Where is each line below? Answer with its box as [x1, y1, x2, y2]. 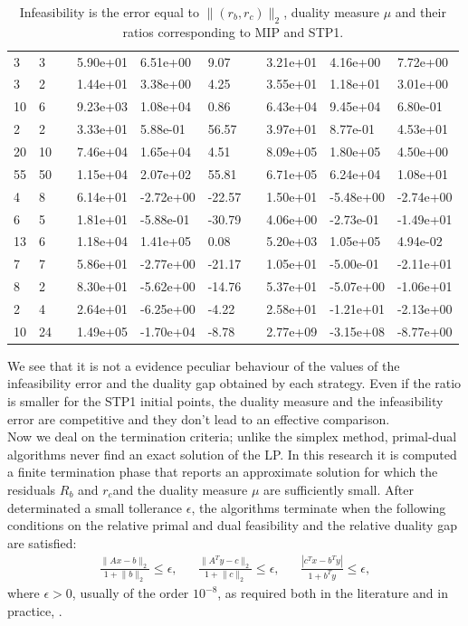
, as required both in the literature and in [217, 583, 448, 602]
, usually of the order [72, 583, 189, 602]
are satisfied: [7, 533, 77, 552]
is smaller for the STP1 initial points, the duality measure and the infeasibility [7, 392, 444, 411]
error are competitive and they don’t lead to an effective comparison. [7, 409, 390, 428]
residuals [7, 480, 56, 499]
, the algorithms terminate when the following [191, 498, 446, 517]
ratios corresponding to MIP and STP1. [122, 22, 344, 41]
